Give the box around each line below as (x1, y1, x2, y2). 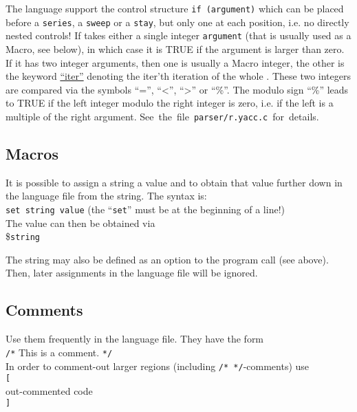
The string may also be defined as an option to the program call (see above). (6, 252, 329, 266)
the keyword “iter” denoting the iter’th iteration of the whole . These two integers (6, 69, 351, 83)
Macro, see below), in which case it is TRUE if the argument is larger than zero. (6, 41, 345, 56)
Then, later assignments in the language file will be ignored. (6, 265, 258, 280)
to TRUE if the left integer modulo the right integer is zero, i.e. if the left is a (6, 96, 334, 110)
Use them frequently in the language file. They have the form (6, 332, 264, 346)
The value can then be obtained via (6, 215, 155, 230)
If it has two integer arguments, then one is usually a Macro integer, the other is (6, 55, 345, 69)
